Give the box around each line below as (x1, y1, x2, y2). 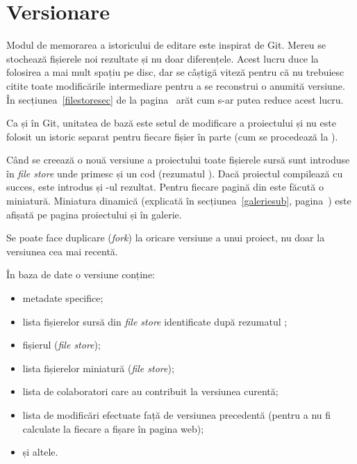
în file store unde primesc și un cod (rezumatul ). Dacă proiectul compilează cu (6, 166, 343, 180)
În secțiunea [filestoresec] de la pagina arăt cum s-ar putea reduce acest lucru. (6, 92, 344, 106)
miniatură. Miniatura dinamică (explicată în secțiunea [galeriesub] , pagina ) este (6, 193, 351, 208)
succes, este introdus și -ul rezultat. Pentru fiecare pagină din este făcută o (6, 179, 324, 194)
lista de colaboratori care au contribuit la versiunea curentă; (22, 384, 279, 399)
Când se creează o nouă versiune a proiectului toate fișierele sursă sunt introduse (6, 152, 350, 167)
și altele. (22, 445, 58, 459)
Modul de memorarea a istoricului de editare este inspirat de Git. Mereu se (6, 38, 326, 52)
